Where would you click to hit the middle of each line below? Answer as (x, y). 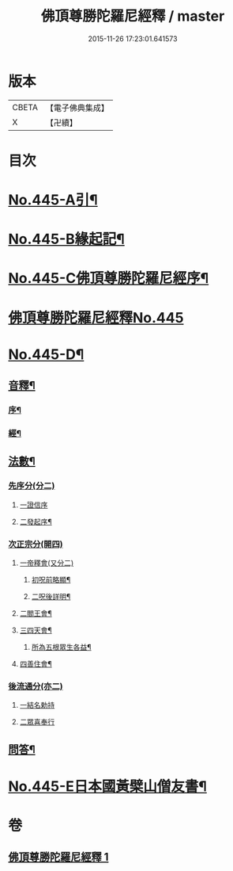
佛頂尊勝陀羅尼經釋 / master (133, 16)
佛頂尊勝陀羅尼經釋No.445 (96, 317)
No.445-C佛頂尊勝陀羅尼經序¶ (109, 279)
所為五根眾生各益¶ (62, 648)
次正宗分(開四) (36, 544)
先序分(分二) (32, 486)
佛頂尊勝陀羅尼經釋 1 (58, 857)
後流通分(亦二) (36, 686)
